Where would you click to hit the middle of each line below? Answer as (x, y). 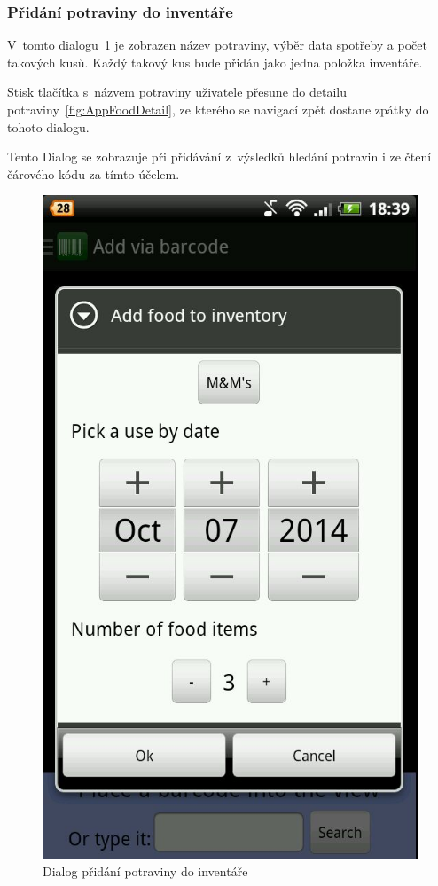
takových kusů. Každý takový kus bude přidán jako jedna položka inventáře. (215, 62)
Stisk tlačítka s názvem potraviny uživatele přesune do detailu (177, 92)
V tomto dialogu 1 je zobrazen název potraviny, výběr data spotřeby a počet (217, 45)
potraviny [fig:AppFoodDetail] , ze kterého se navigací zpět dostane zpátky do (218, 109)
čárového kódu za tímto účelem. (94, 173)
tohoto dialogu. (48, 126)
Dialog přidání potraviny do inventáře (145, 871)
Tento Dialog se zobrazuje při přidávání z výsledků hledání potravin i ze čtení (219, 157)
